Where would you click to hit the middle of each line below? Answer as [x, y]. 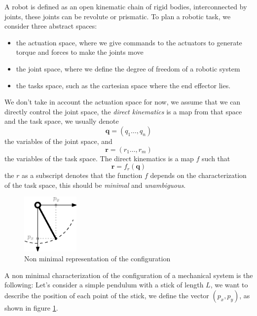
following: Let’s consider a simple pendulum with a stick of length [104, 285]
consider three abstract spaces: [51, 26]
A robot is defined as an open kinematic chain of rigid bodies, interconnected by [126, 6]
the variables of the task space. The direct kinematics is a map [99, 158]
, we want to [229, 285]
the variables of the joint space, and [58, 141]
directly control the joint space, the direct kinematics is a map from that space [123, 111]
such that [216, 158]
